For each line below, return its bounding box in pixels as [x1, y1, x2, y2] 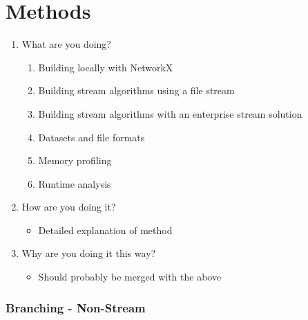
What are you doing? [21, 37, 111, 51]
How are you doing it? [21, 199, 116, 214]
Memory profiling [38, 153, 112, 168]
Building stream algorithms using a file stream [38, 83, 235, 98]
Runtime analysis [38, 176, 111, 190]
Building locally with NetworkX [38, 60, 173, 74]
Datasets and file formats [38, 130, 145, 144]
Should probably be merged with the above [38, 269, 222, 284]
